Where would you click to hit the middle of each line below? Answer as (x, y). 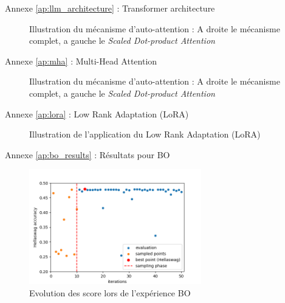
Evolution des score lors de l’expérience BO (110, 292)
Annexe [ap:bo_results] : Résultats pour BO (88, 154)
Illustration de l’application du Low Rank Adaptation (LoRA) (145, 134)
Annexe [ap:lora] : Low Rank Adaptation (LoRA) (97, 113)
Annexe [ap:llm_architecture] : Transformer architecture (110, 8)
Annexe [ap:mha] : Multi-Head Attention (81, 61)
